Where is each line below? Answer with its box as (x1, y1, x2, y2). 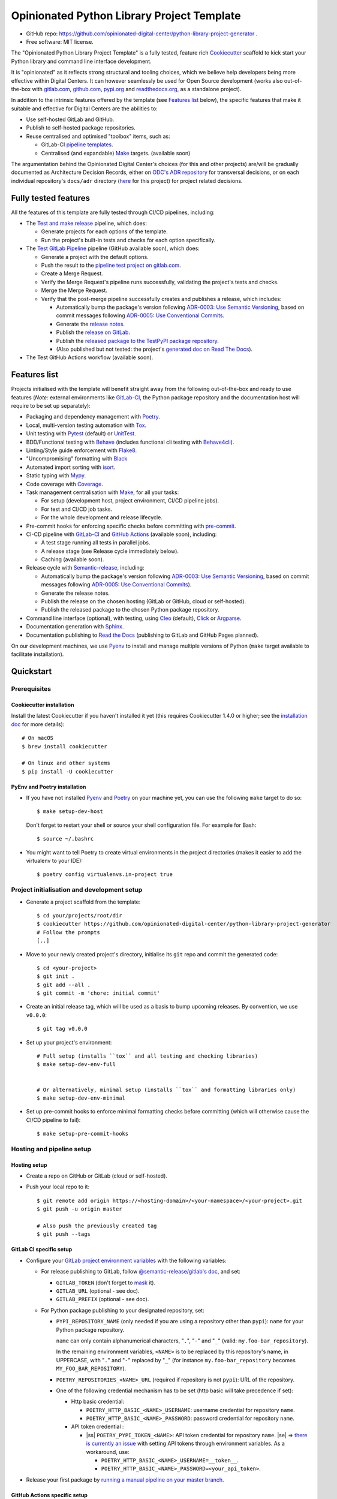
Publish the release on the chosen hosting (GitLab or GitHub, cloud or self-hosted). (41, 598, 246, 605)
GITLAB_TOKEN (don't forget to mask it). (56, 1279, 156, 1286)
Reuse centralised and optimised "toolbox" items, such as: (26, 133, 170, 140)
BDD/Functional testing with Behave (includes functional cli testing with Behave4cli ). (26, 438, 234, 446)
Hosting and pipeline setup (11, 1145, 91, 1153)
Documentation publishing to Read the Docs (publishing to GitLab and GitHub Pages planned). (26, 631, 259, 639)
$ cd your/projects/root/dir (37, 912, 122, 919)
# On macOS (22, 735, 54, 742)
